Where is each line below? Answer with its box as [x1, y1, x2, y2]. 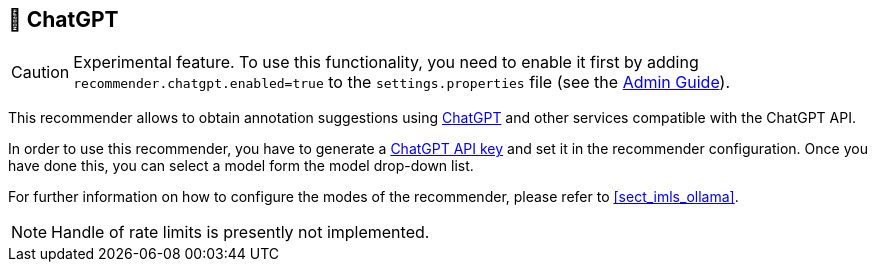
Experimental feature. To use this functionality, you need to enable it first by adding [73, 52, 699, 73]
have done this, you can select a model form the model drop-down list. [8, 157, 474, 175]
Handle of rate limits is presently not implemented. [51, 222, 430, 243]
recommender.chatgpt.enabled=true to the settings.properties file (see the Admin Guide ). [73, 72, 730, 93]
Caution [11, 62, 70, 83]
